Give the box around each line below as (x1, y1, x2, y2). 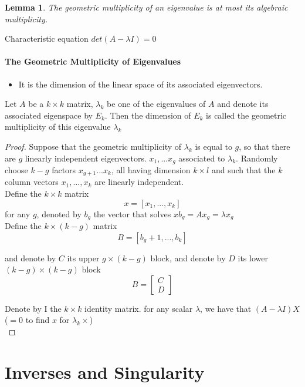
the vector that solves (93, 207, 171, 220)
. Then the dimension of (104, 109, 191, 121)
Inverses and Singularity (5, 359, 205, 383)
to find (25, 314, 50, 326)
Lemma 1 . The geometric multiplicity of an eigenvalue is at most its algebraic (5, 1, 288, 13)
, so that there (239, 140, 290, 152)
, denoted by (36, 207, 82, 220)
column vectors (5, 176, 59, 188)
